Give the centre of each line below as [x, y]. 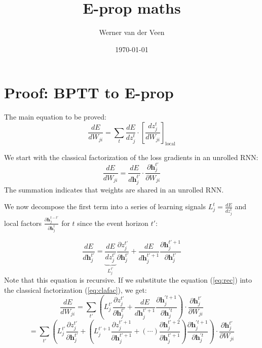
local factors [23, 223]
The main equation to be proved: [55, 117]
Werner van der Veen [132, 32]
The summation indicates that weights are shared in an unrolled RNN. [114, 189]
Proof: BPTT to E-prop [89, 92]
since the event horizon [113, 223]
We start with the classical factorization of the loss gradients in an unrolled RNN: [131, 157]
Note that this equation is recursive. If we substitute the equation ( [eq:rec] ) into [128, 280]
